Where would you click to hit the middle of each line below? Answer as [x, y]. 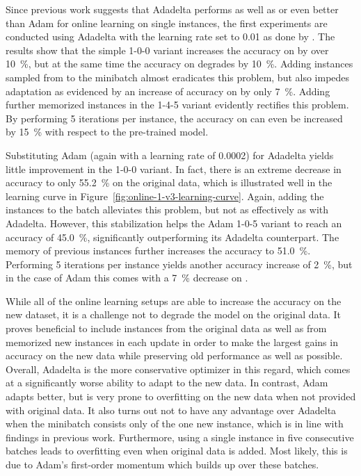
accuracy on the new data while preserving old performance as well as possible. [174, 355]
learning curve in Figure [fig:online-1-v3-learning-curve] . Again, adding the [165, 196]
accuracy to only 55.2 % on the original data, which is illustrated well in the [169, 182]
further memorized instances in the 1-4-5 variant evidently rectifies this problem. [177, 105]
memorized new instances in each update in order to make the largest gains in [172, 342]
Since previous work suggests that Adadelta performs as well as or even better [172, 9]
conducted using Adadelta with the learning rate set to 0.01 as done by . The [170, 36]
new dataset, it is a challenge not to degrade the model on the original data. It [174, 314]
